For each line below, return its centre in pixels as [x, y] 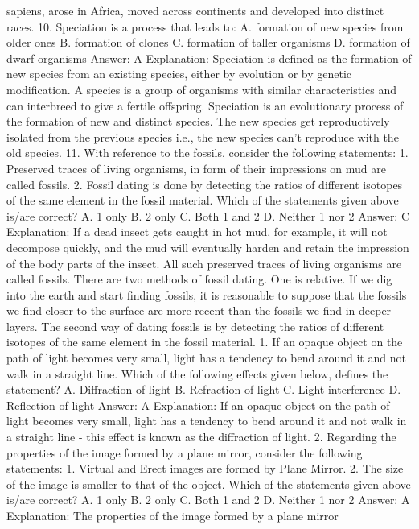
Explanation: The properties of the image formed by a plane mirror [173, 515]
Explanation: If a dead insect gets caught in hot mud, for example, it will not [197, 231]
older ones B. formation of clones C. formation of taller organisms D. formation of [208, 42]
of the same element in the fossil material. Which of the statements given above [203, 200]
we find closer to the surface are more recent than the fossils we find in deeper [199, 310]
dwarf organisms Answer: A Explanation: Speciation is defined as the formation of [209, 58]
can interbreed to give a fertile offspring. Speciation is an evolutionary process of [205, 105]
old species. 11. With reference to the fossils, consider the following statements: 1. [207, 153]
